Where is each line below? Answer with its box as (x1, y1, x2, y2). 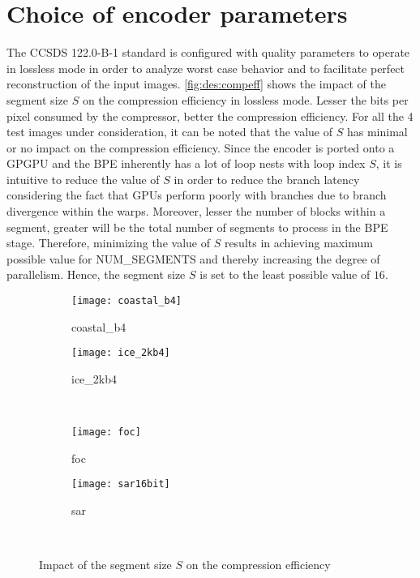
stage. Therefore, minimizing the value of (6, 234, 210, 251)
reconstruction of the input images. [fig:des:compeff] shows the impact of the (6, 75, 386, 92)
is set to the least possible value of (199, 266, 371, 283)
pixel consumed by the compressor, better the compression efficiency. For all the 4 (6, 107, 414, 124)
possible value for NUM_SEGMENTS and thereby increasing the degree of (6, 250, 380, 267)
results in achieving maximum (224, 234, 373, 251)
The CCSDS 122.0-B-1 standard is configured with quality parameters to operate (6, 44, 410, 61)
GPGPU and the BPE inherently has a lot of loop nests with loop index (6, 155, 366, 172)
